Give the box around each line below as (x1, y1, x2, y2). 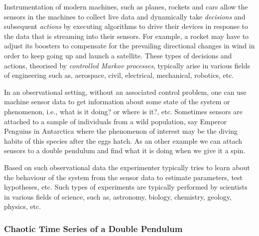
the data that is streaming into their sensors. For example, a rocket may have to (4, 30, 249, 41)
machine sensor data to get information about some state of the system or (4, 96, 230, 107)
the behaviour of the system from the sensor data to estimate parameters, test (4, 172, 243, 182)
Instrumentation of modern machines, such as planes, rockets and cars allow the (4, 1, 248, 11)
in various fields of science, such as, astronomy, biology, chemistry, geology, (4, 191, 232, 202)
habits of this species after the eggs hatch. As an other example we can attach (4, 135, 243, 146)
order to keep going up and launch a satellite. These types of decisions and (4, 50, 232, 60)
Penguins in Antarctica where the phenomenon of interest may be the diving (4, 126, 238, 136)
